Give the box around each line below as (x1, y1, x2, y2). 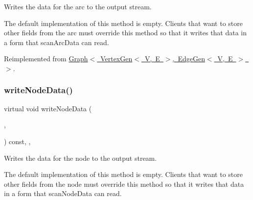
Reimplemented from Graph (4, 53, 88, 64)
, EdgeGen (172, 53, 205, 64)
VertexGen (100, 53, 133, 64)
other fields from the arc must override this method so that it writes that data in (4, 27, 247, 38)
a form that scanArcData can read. (4, 37, 109, 47)
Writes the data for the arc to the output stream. (4, 1, 152, 11)
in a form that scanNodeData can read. (4, 188, 122, 199)
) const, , (4, 136, 31, 146)
